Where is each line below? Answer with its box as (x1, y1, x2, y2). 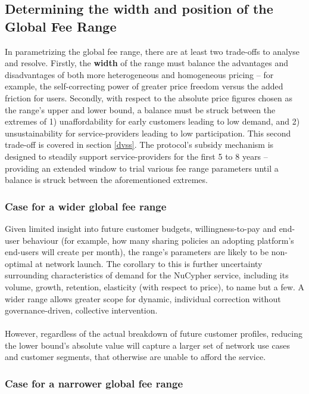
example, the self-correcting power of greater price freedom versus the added (5, 80, 283, 92)
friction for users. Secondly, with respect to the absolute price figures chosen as (5, 91, 292, 104)
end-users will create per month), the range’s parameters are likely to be (5, 246, 269, 258)
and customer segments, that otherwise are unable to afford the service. (5, 350, 266, 363)
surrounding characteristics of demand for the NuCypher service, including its (5, 269, 289, 281)
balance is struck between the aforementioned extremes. (5, 173, 208, 186)
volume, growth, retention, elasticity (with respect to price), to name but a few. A (5, 280, 305, 293)
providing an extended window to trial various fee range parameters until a (5, 162, 279, 174)
